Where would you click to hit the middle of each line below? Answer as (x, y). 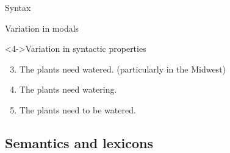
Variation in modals (42, 28)
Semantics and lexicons (79, 142)
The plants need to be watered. (77, 109)
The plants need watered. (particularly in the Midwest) (123, 69)
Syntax (18, 7)
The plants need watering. (68, 89)
